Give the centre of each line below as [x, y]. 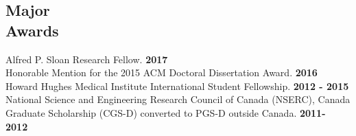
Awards [32, 30]
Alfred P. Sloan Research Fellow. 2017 [87, 59]
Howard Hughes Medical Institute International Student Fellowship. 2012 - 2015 [177, 86]
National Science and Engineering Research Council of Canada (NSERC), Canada [178, 99]
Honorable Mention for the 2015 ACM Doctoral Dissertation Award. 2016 [162, 72]
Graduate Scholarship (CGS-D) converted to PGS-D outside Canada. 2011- [166, 112]
